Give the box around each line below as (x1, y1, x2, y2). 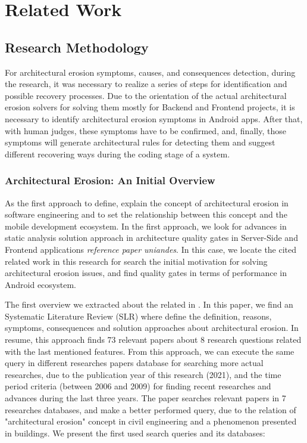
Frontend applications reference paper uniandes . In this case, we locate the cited (5, 243, 297, 255)
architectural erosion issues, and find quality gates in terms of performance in (5, 267, 287, 279)
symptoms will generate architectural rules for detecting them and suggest (5, 136, 275, 148)
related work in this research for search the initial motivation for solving (5, 255, 268, 267)
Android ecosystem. (5, 278, 76, 290)
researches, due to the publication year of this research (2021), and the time (5, 368, 281, 380)
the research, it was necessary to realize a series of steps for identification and (5, 78, 287, 90)
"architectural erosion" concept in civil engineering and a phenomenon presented (5, 415, 297, 427)
